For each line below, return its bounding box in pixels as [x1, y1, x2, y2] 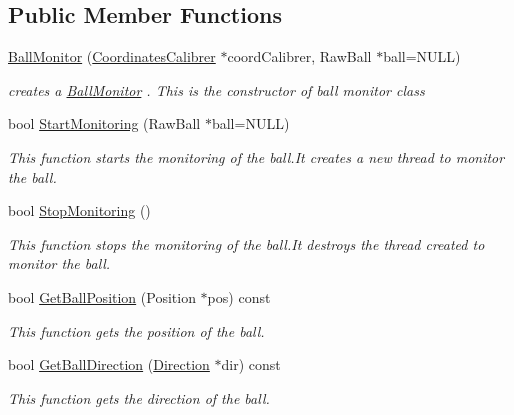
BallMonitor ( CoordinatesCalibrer [8, 46, 216, 67]
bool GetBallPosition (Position [8, 286, 196, 307]
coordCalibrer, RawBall [227, 46, 372, 67]
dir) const [221, 354, 281, 375]
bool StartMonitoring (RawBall [8, 113, 201, 134]
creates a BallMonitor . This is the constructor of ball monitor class [8, 79, 425, 100]
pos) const [207, 286, 271, 307]
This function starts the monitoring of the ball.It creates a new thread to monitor [8, 146, 505, 167]
